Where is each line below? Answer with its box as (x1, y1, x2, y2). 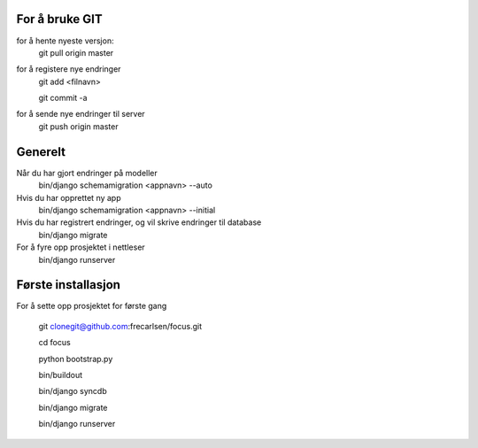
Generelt (16, 144, 66, 159)
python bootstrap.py (38, 353, 113, 364)
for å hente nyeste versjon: (16, 35, 114, 46)
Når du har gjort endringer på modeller (16, 167, 158, 178)
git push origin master (38, 120, 119, 132)
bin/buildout (38, 369, 83, 380)
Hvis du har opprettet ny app (16, 192, 121, 203)
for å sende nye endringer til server (16, 109, 145, 120)
